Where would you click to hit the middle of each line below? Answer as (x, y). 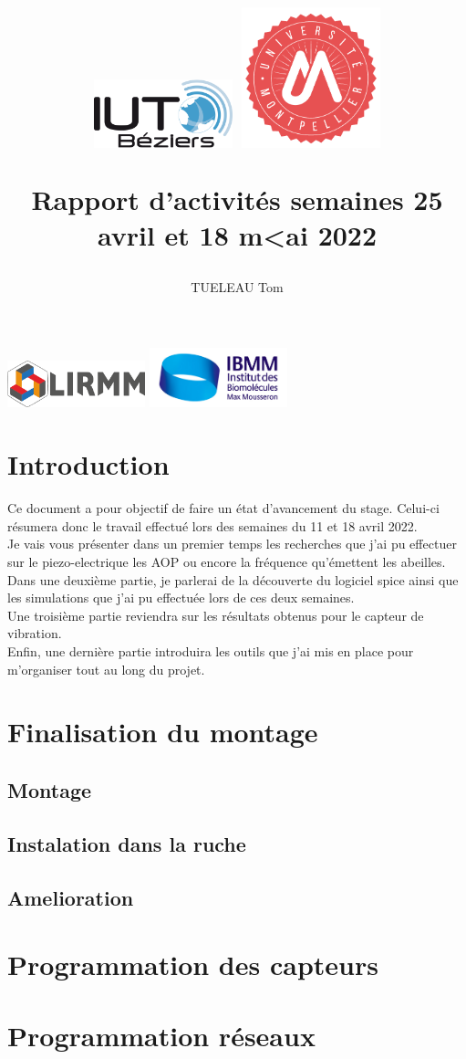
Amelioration (71, 897)
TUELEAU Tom (237, 287)
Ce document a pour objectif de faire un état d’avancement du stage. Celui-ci (223, 508)
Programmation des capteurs (193, 965)
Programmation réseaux (161, 1036)
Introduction (88, 464)
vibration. (35, 633)
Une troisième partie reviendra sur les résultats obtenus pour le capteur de (216, 615)
